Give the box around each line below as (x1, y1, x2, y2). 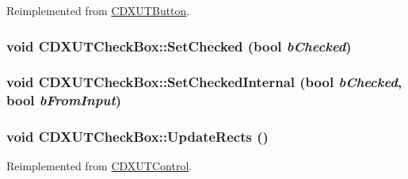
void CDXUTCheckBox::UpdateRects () (6, 127, 269, 147)
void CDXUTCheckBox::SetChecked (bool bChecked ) (6, 36, 352, 55)
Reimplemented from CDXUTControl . (6, 158, 193, 174)
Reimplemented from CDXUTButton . (6, 2, 190, 18)
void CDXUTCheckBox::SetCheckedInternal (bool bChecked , (6, 72, 402, 92)
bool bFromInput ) (6, 90, 122, 110)
